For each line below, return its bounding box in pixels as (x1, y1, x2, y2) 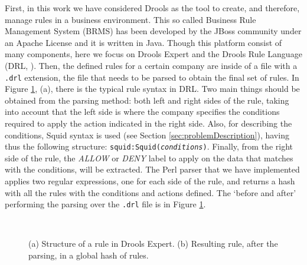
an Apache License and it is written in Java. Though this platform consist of (5, 36, 282, 48)
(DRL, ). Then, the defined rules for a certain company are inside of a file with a (5, 59, 298, 71)
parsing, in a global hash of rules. (28, 249, 149, 261)
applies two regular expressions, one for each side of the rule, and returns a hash (5, 175, 295, 187)
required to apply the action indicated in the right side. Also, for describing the (5, 117, 292, 129)
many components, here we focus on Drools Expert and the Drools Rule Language (5, 48, 302, 60)
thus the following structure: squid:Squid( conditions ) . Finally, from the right (5, 140, 293, 153)
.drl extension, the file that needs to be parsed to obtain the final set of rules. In (5, 71, 299, 83)
